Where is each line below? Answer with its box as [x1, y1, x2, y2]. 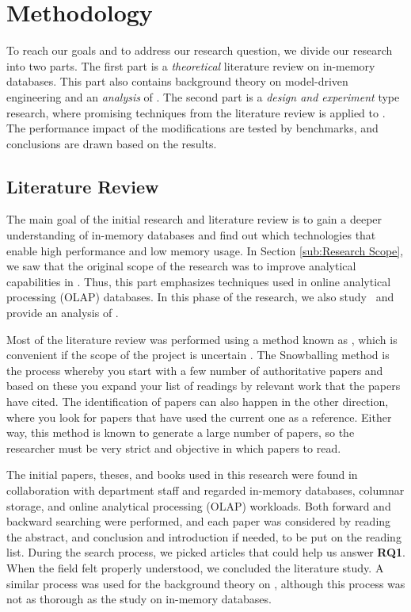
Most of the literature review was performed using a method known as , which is [6, 331, 398, 347]
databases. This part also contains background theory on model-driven [6, 73, 348, 90]
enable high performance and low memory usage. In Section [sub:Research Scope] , [6, 242, 404, 258]
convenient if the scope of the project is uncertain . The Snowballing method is [6, 346, 390, 363]
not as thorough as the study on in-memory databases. [6, 591, 272, 607]
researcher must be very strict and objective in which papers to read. [6, 439, 341, 456]
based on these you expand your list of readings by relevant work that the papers [6, 377, 401, 394]
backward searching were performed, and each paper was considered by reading [6, 513, 391, 530]
